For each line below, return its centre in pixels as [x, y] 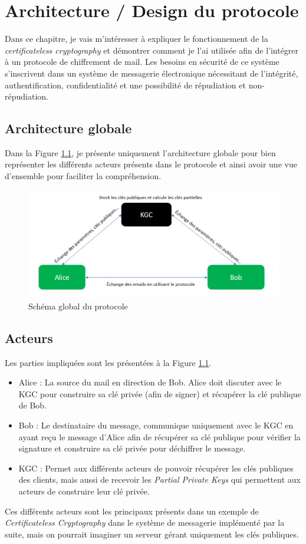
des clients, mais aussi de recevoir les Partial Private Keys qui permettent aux [159, 479]
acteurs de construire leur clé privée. [84, 491]
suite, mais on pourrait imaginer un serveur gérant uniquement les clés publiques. [152, 534]
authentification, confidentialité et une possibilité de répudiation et [125, 85]
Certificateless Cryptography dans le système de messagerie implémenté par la [145, 522]
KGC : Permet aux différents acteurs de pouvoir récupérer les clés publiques [156, 468]
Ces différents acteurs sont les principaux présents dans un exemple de [132, 511]
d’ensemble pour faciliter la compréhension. [83, 176]
